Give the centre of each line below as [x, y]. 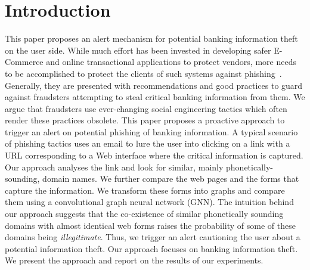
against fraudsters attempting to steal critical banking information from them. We [155, 97]
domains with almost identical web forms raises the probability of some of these [150, 225]
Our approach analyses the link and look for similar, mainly [114, 167]
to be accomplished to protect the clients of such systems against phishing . [143, 73]
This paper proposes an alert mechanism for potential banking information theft [151, 38]
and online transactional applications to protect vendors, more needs [171, 62]
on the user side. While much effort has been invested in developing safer [138, 50]
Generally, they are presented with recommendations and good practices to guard [154, 85]
